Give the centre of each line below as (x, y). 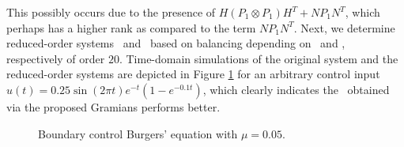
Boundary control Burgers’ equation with (138, 133)
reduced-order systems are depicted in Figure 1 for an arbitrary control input (193, 74)
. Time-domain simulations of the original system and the (259, 58)
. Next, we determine (344, 27)
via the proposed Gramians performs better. (113, 106)
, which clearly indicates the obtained (296, 89)
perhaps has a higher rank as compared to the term (131, 27)
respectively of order (56, 58)
